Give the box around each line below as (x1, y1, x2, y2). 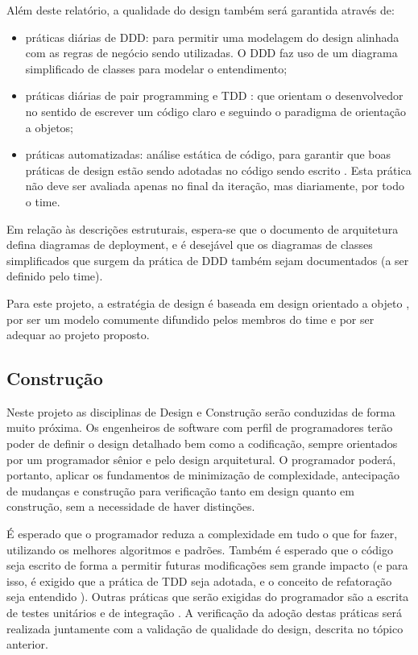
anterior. (6, 636, 48, 653)
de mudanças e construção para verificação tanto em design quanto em (6, 482, 354, 499)
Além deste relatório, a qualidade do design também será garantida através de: (6, 2, 395, 18)
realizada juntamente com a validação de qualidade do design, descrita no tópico (6, 620, 404, 636)
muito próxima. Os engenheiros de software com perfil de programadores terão (6, 419, 393, 436)
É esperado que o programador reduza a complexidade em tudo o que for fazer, (6, 525, 398, 542)
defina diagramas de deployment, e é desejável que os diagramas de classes (6, 236, 373, 253)
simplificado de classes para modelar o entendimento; (25, 60, 288, 77)
